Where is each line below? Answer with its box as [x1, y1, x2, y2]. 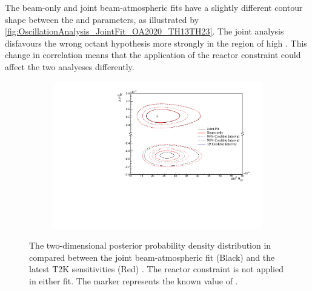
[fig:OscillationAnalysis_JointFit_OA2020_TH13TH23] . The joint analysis [5, 25, 284, 38]
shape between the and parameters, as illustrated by [5, 13, 199, 25]
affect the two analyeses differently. [5, 60, 134, 73]
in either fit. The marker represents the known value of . [29, 275, 238, 287]
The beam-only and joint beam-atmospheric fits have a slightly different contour [5, 1, 303, 13]
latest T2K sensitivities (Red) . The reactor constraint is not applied [29, 263, 284, 275]
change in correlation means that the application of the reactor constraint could [5, 48, 301, 61]
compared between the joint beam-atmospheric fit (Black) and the [29, 250, 275, 263]
